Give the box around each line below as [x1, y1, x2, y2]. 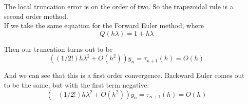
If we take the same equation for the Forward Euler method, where [4, 20, 204, 30]
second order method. [4, 11, 68, 21]
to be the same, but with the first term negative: [4, 79, 149, 89]
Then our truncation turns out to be [4, 44, 113, 54]
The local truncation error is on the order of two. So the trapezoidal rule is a [4, 1, 233, 11]
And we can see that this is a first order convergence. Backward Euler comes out [4, 70, 245, 80]
